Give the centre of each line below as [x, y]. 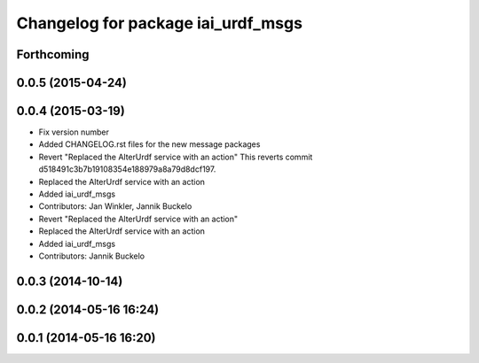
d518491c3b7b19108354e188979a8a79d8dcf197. [127, 169]
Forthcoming [53, 54]
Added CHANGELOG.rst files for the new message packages [149, 144]
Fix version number [74, 132]
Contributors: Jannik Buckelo [92, 256]
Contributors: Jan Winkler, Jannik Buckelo [115, 206]
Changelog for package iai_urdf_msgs [160, 23]
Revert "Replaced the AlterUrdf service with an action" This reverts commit [176, 157]
